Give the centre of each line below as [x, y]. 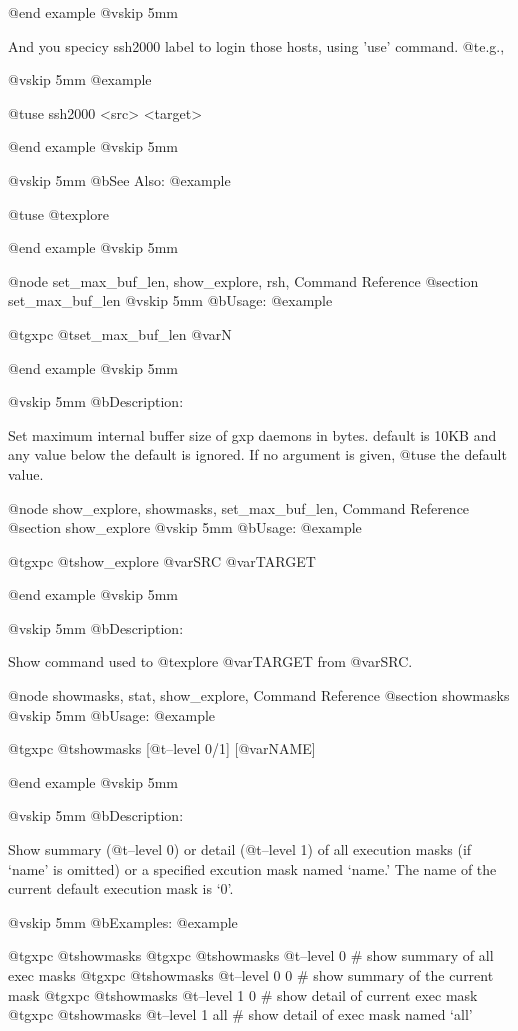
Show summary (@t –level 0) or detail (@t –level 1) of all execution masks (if [240, 849]
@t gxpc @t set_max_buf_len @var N [120, 333]
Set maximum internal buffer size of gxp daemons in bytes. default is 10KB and [252, 434]
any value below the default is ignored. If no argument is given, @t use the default [257, 454]
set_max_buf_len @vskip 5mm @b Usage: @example [170, 300]
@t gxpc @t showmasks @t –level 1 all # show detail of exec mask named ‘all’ [240, 1014]
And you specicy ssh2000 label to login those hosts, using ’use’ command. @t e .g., [256, 45]
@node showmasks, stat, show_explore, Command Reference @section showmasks [259, 695]
